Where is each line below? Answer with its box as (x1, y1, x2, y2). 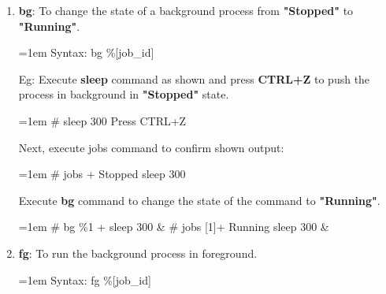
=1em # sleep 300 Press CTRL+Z (18, 112, 187, 128)
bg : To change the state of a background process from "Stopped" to (18, 2, 354, 18)
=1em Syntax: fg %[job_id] (18, 271, 151, 288)
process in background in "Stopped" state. (18, 86, 229, 102)
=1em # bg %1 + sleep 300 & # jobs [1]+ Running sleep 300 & (18, 218, 329, 235)
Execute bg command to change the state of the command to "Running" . (18, 192, 380, 208)
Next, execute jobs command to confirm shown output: (18, 139, 284, 155)
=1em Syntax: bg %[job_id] (18, 44, 154, 61)
